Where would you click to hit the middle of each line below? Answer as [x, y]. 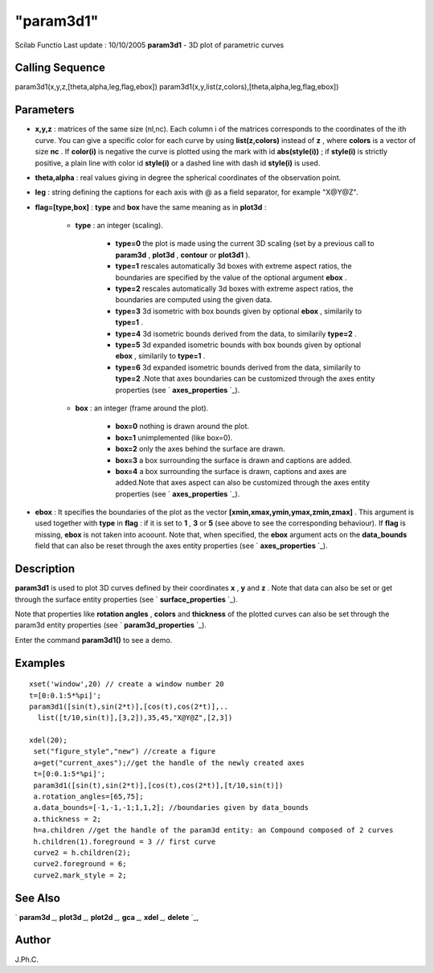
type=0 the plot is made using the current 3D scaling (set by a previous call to [245, 243]
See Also [37, 898]
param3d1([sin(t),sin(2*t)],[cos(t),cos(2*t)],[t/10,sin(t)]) [158, 785]
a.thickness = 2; [68, 819]
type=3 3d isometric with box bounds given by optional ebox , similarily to [238, 311]
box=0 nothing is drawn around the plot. [182, 427]
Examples [40, 663]
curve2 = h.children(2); [82, 852]
